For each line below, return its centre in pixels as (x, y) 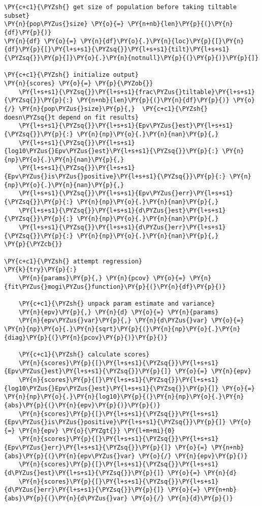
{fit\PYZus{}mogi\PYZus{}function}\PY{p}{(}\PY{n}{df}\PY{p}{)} (115, 287)
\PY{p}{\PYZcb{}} (33, 244)
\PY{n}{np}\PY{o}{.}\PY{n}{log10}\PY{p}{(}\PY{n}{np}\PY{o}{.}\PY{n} (124, 397)
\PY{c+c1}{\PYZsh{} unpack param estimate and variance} (117, 303)
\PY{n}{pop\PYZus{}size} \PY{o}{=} (64, 24)
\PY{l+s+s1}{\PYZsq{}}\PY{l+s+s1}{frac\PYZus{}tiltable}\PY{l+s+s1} (137, 92)
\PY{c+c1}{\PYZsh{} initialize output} (71, 75)
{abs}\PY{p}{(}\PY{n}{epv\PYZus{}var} (70, 456)
